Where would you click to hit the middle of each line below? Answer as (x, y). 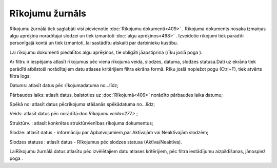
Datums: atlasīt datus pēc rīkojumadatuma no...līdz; (64, 86)
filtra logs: (20, 76)
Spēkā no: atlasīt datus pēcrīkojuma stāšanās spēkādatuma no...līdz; (82, 104)
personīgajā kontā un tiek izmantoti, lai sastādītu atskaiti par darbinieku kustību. (94, 43)
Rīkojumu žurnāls (48, 13)
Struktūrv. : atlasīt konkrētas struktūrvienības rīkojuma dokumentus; (81, 123)
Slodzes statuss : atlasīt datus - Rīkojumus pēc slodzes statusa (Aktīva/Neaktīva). (96, 142)
